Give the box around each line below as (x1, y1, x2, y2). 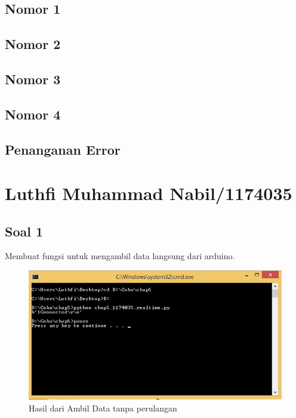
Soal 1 (5, 222, 44, 240)
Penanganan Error (5, 140, 121, 158)
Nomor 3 (5, 69, 61, 88)
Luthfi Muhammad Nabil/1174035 (5, 181, 292, 205)
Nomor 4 (5, 105, 61, 123)
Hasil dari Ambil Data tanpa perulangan (29, 402, 177, 414)
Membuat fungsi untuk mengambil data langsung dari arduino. (5, 250, 235, 262)
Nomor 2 (5, 35, 61, 53)
